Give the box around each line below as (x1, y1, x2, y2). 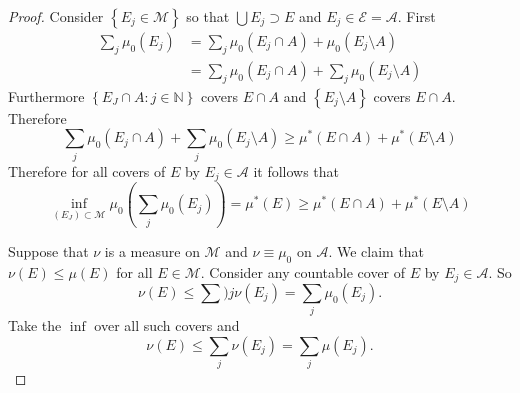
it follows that (253, 160, 340, 181)
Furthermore (8, 85, 85, 106)
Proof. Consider (8, 6, 104, 26)
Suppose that (8, 240, 89, 261)
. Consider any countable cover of (200, 261, 406, 282)
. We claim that (328, 240, 425, 261)
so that (186, 6, 230, 26)
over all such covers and (94, 315, 240, 336)
